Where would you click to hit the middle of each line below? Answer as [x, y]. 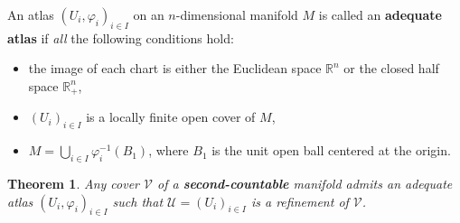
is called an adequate [380, 14]
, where [169, 150]
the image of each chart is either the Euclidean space [175, 68]
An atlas [31, 14]
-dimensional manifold [237, 14]
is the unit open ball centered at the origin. [331, 150]
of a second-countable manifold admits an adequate [305, 184]
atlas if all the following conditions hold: [121, 37]
